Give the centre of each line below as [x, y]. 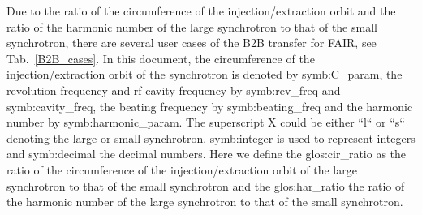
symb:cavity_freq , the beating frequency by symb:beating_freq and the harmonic [210, 106]
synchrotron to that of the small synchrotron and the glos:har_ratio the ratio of [206, 185]
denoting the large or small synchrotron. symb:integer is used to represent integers [211, 138]
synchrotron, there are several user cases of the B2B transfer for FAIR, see [192, 43]
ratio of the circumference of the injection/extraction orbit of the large [182, 169]
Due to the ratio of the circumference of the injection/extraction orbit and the [201, 11]
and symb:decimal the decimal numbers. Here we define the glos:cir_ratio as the [207, 154]
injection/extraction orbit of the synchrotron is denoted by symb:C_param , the [205, 74]
